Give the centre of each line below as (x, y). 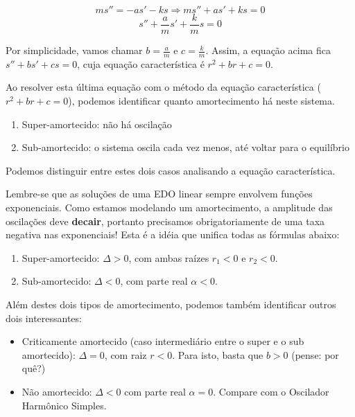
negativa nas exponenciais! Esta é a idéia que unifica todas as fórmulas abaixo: (173, 234)
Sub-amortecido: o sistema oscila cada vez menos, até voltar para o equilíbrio (185, 147)
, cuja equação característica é (141, 63)
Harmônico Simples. (64, 405)
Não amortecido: (57, 391)
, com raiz (125, 354)
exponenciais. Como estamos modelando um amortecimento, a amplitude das (169, 207)
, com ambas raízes (169, 257)
